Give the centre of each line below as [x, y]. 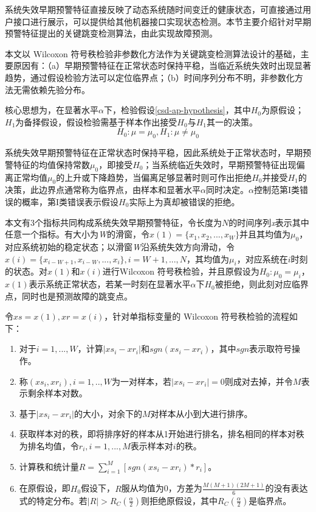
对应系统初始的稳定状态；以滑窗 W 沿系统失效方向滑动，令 [120, 246]
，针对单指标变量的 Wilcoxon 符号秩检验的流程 [197, 316]
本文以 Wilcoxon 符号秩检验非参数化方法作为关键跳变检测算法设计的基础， [153, 53]
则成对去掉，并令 [259, 381]
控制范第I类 [276, 190]
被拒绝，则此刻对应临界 [262, 284]
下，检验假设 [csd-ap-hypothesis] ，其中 [177, 110]
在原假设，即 [45, 488]
